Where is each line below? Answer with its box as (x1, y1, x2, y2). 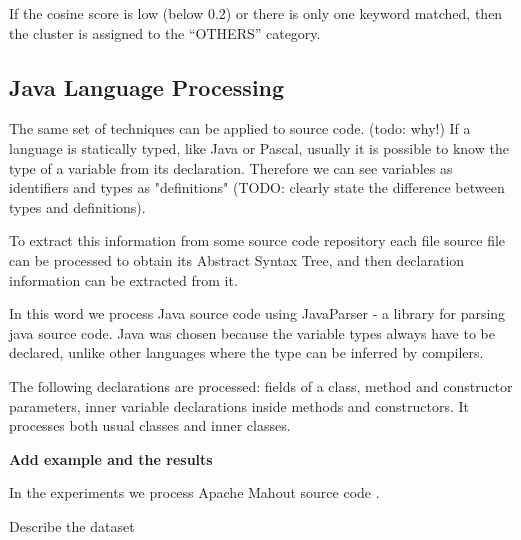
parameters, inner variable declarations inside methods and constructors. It (9, 395, 470, 416)
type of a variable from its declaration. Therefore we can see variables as (9, 157, 453, 178)
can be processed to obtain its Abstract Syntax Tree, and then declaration (9, 249, 465, 270)
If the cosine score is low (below (9, 3, 204, 23)
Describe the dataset (9, 515, 135, 536)
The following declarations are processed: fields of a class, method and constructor (9, 375, 513, 396)
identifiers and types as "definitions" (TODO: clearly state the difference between (9, 177, 505, 198)
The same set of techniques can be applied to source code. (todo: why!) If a (9, 118, 471, 139)
